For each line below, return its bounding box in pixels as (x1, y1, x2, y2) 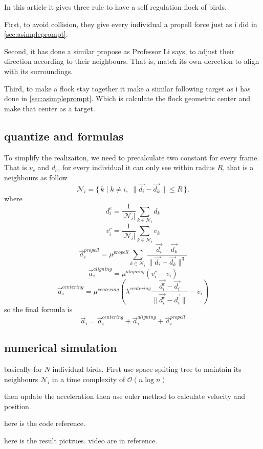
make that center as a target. (4, 103, 95, 113)
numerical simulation (4, 340, 117, 356)
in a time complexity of (52, 373, 125, 384)
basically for (4, 364, 42, 374)
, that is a (223, 162, 254, 173)
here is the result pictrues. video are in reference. (4, 435, 158, 446)
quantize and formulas (4, 128, 124, 144)
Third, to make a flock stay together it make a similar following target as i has (4, 83, 251, 93)
